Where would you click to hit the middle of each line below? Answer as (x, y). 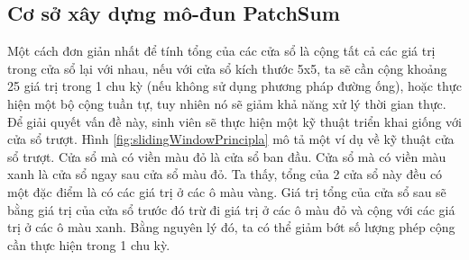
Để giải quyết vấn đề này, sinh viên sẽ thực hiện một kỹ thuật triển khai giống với (235, 121)
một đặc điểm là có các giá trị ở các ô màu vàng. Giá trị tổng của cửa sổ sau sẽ (227, 191)
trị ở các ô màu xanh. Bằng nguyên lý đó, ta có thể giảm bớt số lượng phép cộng (231, 227)
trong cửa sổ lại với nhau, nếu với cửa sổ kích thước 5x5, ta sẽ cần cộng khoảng (227, 68)
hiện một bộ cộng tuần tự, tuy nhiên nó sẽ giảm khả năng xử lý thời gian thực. (227, 103)
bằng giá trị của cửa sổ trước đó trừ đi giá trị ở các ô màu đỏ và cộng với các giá (231, 209)
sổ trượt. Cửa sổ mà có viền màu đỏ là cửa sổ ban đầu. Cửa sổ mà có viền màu (227, 156)
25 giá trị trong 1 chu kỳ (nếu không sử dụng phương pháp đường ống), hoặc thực (234, 86)
